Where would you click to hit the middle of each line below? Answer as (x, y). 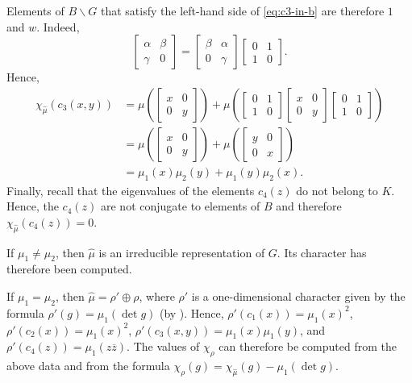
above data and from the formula (88, 366)
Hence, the (33, 206)
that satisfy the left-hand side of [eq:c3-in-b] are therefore (242, 10)
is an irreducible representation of (182, 252)
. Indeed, (58, 26)
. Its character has (322, 252)
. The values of (163, 346)
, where (157, 296)
